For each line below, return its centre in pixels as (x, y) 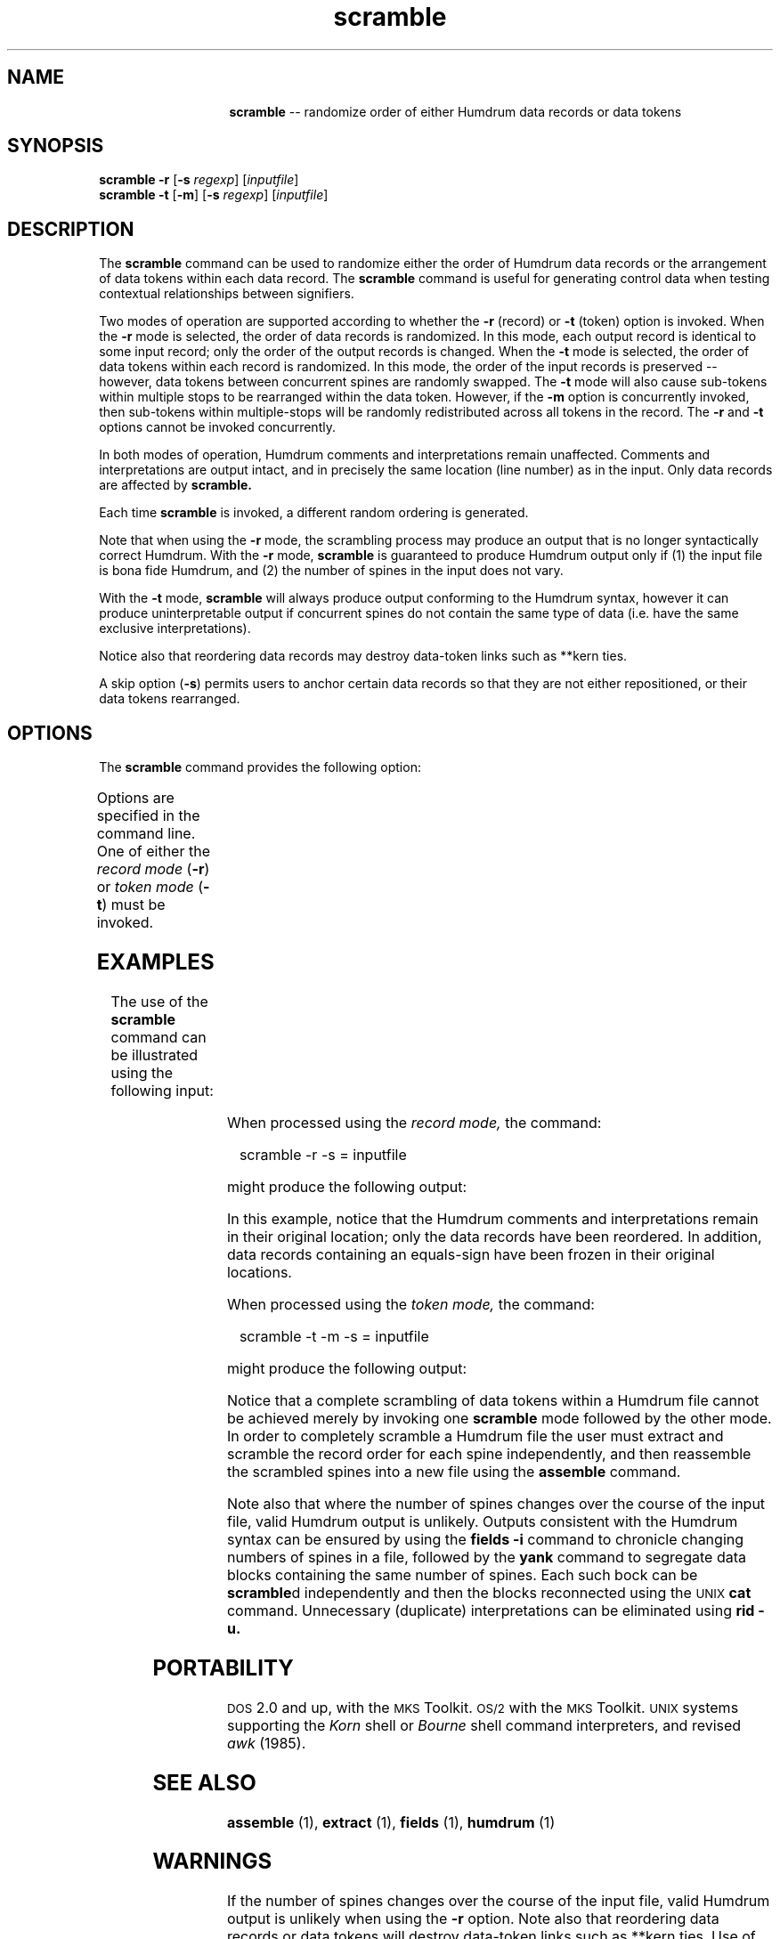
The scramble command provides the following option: (260, 767)
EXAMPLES (155, 962)
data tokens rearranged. (170, 699)
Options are (135, 798)
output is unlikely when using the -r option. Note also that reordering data (473, 1919)
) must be (134, 905)
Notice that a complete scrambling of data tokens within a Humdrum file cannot (493, 1400)
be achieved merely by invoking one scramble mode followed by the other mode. (499, 1418)
